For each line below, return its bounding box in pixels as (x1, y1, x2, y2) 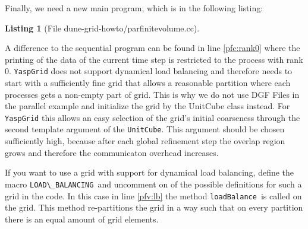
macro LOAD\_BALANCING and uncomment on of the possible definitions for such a (5, 177, 302, 190)
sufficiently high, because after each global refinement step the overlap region (5, 135, 285, 147)
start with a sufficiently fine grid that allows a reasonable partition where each (5, 77, 291, 89)
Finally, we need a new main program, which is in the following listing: (5, 2, 263, 14)
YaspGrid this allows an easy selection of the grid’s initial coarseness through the (5, 111, 300, 123)
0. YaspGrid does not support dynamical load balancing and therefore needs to (5, 65, 293, 77)
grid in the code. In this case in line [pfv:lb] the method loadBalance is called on (5, 189, 302, 202)
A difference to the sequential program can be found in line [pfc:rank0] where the (5, 42, 300, 54)
